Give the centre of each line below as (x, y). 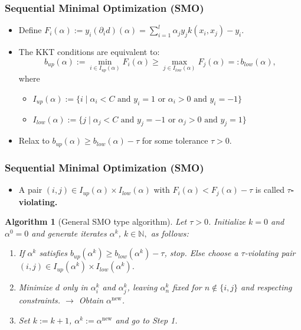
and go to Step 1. (146, 320)
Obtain (91, 300)
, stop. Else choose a (201, 253)
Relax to (34, 140)
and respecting (266, 287)
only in (75, 287)
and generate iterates (69, 233)
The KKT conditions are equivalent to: (89, 52)
